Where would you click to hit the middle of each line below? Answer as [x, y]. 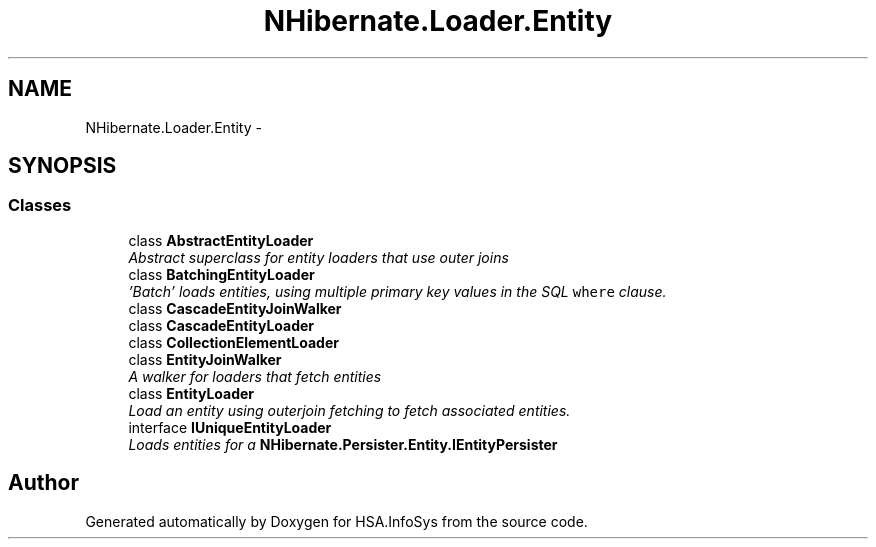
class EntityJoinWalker [205, 359]
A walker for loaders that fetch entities [255, 376]
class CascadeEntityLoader [221, 325]
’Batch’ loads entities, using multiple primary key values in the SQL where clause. [397, 291]
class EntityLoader [191, 393]
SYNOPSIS [62, 166]
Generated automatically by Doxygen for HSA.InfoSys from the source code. [336, 521]
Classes [40, 205]
